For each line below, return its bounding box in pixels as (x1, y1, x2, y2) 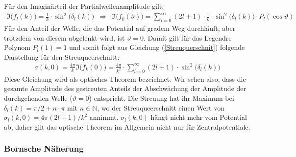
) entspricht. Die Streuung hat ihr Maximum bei (89, 92, 234, 103)
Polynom (4, 42, 30, 52)
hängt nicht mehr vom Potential (150, 112, 247, 122)
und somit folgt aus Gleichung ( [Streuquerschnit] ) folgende (69, 42, 245, 52)
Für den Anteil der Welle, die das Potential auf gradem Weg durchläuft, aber (4, 22, 236, 33)
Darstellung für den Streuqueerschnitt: (4, 51, 120, 62)
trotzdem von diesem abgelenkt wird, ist (4, 32, 125, 43)
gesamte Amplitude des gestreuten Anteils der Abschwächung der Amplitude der (4, 83, 247, 93)
